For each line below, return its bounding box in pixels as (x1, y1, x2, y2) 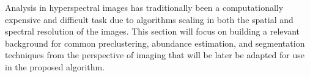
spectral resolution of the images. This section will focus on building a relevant (5, 25, 300, 38)
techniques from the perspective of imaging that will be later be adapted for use (5, 49, 304, 61)
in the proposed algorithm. (5, 60, 105, 73)
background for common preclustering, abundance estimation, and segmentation (5, 36, 305, 49)
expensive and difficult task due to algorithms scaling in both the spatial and (5, 13, 293, 25)
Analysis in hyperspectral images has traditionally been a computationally (5, 1, 284, 13)
